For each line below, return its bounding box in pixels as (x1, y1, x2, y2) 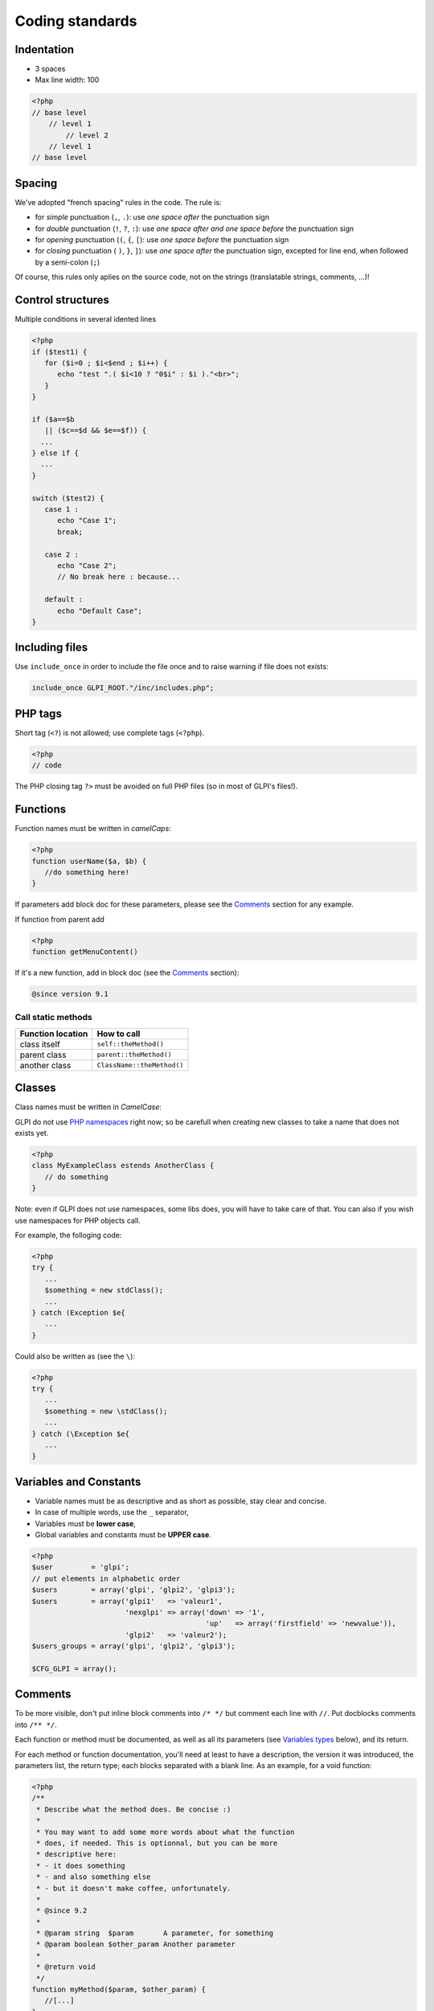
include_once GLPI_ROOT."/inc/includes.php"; (31, 684, 215, 693)
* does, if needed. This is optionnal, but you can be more (36, 1838, 278, 1848)
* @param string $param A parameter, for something (36, 1929, 274, 1938)
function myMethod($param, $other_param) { (31, 1985, 207, 1994)
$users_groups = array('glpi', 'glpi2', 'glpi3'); (31, 1642, 236, 1651)
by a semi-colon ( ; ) (35, 257, 100, 267)
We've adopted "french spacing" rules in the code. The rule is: (14, 197, 222, 207)
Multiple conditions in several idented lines (14, 315, 157, 324)
